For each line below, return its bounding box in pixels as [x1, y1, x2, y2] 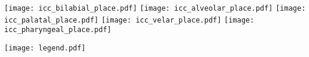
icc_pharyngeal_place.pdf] [4, 26, 111, 34]
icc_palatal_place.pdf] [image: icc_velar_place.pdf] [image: [4, 15, 255, 24]
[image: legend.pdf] [4, 43, 86, 52]
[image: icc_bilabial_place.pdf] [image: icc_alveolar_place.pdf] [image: [4, 4, 306, 12]
